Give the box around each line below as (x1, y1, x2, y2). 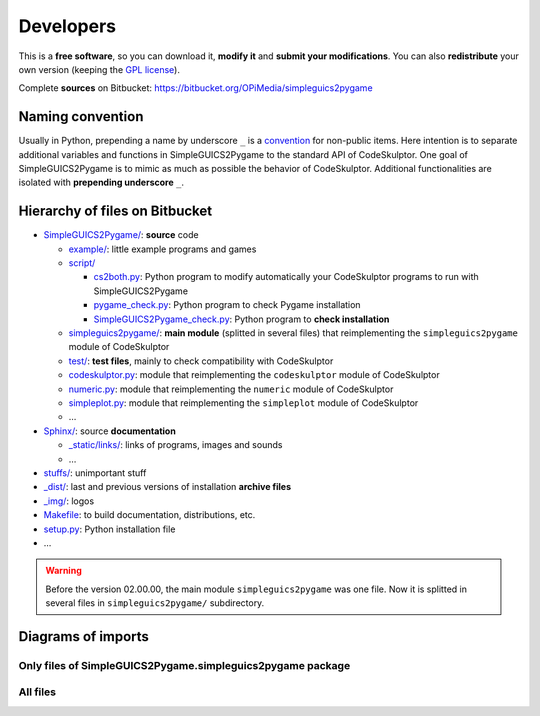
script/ (68, 257, 96, 269)
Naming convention (18, 108, 144, 125)
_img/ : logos (43, 495, 95, 507)
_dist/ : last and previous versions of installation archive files (43, 481, 292, 493)
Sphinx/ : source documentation (43, 425, 177, 437)
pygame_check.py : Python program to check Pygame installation (93, 299, 361, 311)
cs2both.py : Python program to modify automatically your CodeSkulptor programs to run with (93, 271, 479, 283)
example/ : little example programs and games (68, 243, 257, 255)
